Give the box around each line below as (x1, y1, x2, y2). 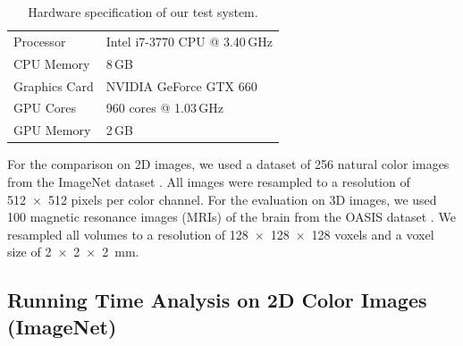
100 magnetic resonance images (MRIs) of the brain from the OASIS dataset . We (7, 207, 456, 226)
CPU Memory (13, 54, 90, 72)
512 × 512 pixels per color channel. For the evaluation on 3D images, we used (7, 190, 437, 208)
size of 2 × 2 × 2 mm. (7, 242, 139, 261)
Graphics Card (13, 76, 94, 95)
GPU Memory (13, 121, 91, 139)
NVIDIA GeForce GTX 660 (105, 76, 257, 95)
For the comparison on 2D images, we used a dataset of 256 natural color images (7, 155, 450, 173)
